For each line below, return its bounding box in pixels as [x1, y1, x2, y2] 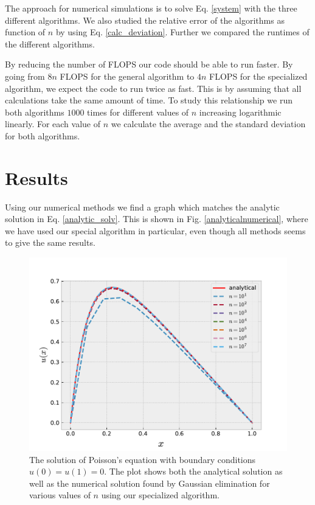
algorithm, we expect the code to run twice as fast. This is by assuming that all [5, 82, 302, 94]
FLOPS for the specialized [209, 69, 308, 82]
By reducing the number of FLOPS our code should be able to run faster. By [5, 58, 293, 71]
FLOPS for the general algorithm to [60, 69, 195, 82]
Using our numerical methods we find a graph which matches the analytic [5, 200, 280, 213]
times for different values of [87, 105, 189, 118]
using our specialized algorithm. [101, 489, 220, 501]
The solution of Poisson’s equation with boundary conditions [29, 453, 256, 465]
